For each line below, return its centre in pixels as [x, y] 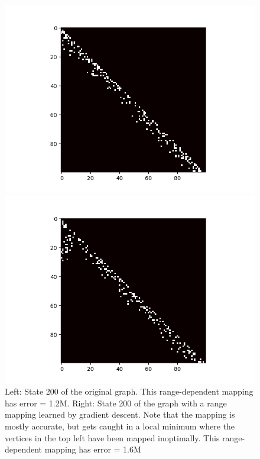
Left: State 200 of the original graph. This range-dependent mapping [129, 391]
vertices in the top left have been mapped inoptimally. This [112, 437]
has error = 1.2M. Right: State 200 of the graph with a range [116, 403]
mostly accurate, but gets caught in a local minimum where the [120, 426]
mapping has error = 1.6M [93, 449]
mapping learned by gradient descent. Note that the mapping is [120, 414]
